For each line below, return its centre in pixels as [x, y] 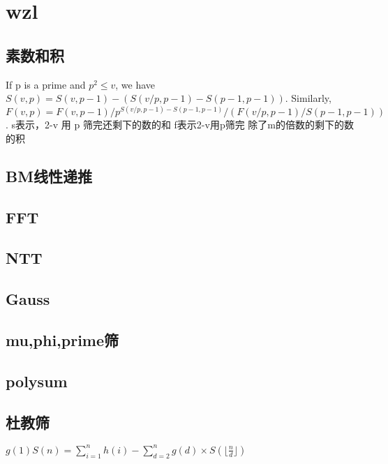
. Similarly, [308, 98]
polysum [37, 381]
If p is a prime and [46, 84]
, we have [135, 84]
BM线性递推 [49, 175]
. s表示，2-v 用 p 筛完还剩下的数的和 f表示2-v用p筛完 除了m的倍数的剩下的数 [180, 125]
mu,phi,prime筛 [62, 339]
